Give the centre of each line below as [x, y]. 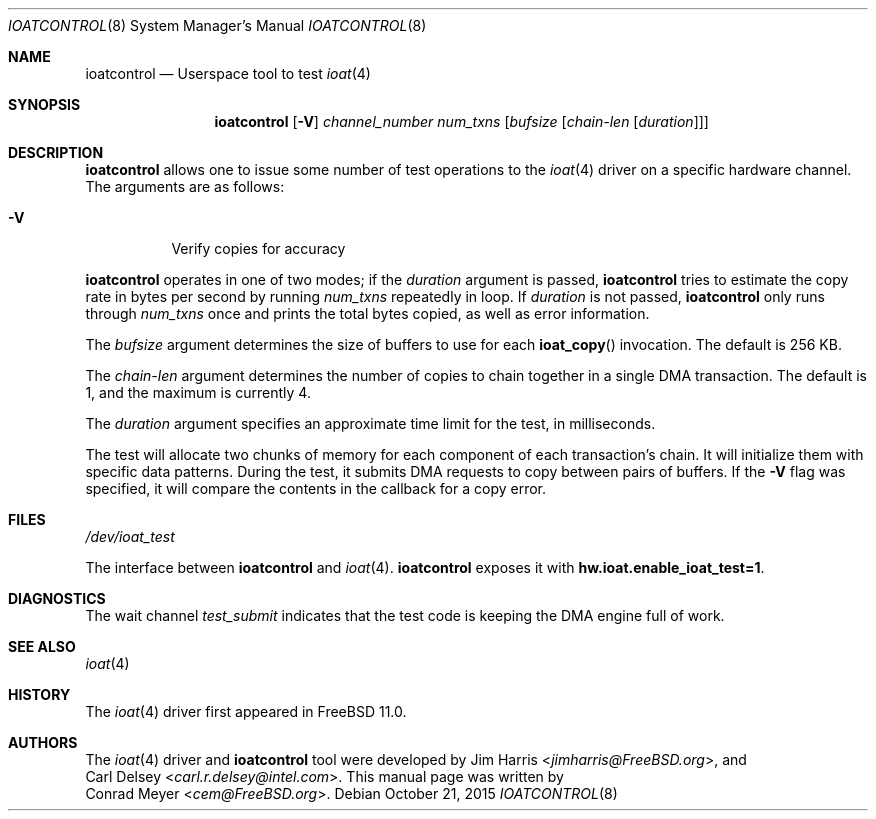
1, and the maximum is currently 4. [198, 392]
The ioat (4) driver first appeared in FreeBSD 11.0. [246, 711]
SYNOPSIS [44, 104]
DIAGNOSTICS [57, 598]
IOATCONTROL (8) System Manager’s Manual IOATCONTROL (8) [217, 25]
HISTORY [39, 694]
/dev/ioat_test [130, 536]
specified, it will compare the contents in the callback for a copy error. [315, 488]
